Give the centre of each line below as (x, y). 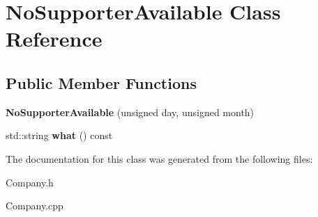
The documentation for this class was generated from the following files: (159, 158)
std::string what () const (59, 135)
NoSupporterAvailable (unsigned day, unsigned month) (130, 112)
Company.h (30, 182)
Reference (54, 39)
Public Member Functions (101, 82)
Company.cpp (35, 206)
